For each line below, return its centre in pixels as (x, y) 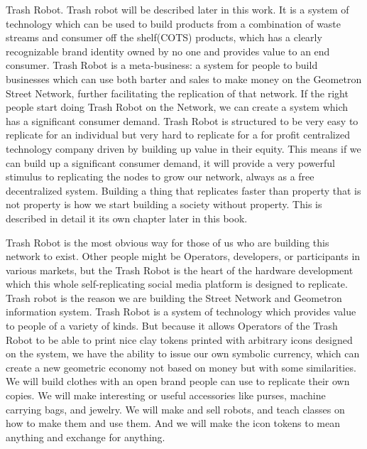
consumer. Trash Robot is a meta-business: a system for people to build (162, 65)
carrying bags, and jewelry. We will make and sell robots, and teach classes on (175, 409)
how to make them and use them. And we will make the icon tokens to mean (173, 423)
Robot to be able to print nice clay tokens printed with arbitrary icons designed (179, 339)
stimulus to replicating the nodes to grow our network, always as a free (160, 177)
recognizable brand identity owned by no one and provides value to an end (168, 51)
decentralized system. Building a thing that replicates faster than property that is (183, 190)
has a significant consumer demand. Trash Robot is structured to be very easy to (182, 120)
